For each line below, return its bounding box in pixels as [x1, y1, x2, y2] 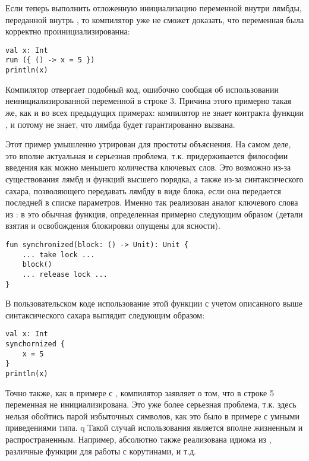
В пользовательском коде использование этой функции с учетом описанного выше [5, 297, 302, 310]
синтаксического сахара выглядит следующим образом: [5, 308, 205, 321]
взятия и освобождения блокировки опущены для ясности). [5, 219, 220, 232]
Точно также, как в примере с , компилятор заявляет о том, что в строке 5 [5, 386, 274, 399]
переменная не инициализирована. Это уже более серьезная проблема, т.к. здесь [5, 398, 297, 411]
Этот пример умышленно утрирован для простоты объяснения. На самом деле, [5, 138, 291, 150]
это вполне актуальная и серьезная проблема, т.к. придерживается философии [5, 149, 288, 162]
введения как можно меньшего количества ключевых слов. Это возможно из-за [5, 161, 291, 173]
